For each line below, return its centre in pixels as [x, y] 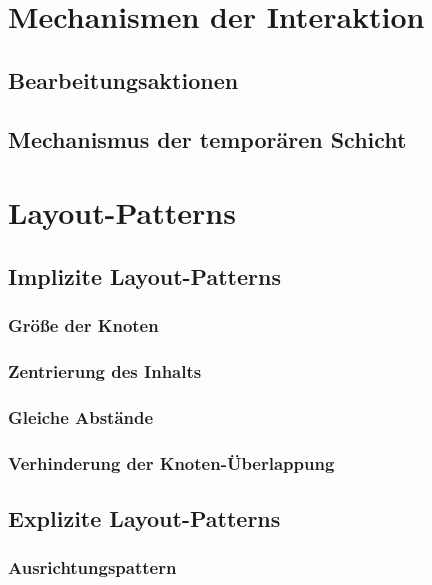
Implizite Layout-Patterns [144, 275]
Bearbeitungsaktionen [123, 79]
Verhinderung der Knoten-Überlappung [171, 462]
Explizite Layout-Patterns [144, 517]
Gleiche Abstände [81, 416]
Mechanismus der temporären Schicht [207, 138]
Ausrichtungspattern [92, 567]
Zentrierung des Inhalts [105, 370]
